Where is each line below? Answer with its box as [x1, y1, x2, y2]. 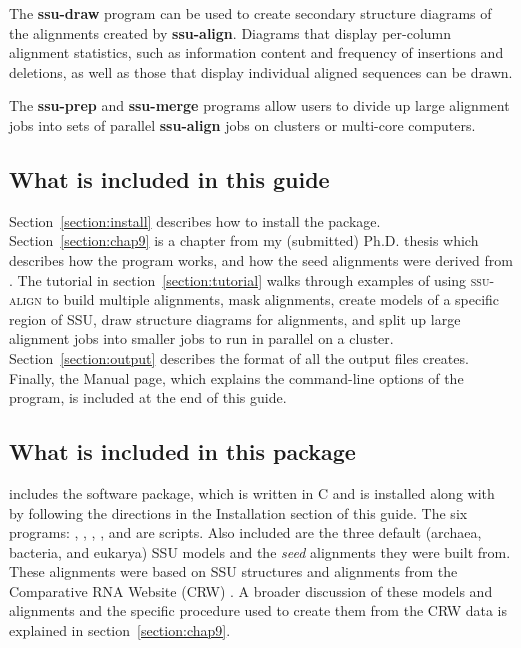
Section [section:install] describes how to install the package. [9, 210, 381, 231]
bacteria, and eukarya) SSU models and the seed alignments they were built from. [9, 541, 511, 562]
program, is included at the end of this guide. [9, 387, 287, 408]
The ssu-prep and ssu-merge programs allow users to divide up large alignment [9, 95, 510, 116]
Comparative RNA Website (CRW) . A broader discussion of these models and [9, 580, 493, 601]
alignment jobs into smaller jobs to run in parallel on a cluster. [9, 328, 394, 349]
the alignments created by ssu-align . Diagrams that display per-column [9, 22, 452, 43]
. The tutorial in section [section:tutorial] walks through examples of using [9, 269, 467, 290]
